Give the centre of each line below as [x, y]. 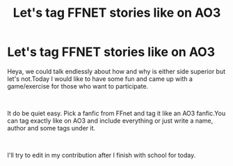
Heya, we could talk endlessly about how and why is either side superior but [116, 71]
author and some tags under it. [51, 128]
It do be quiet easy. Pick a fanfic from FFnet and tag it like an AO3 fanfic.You [116, 113]
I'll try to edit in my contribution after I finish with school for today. [102, 155]
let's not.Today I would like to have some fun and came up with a [100, 79]
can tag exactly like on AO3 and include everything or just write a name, [110, 121]
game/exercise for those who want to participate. [78, 86]
